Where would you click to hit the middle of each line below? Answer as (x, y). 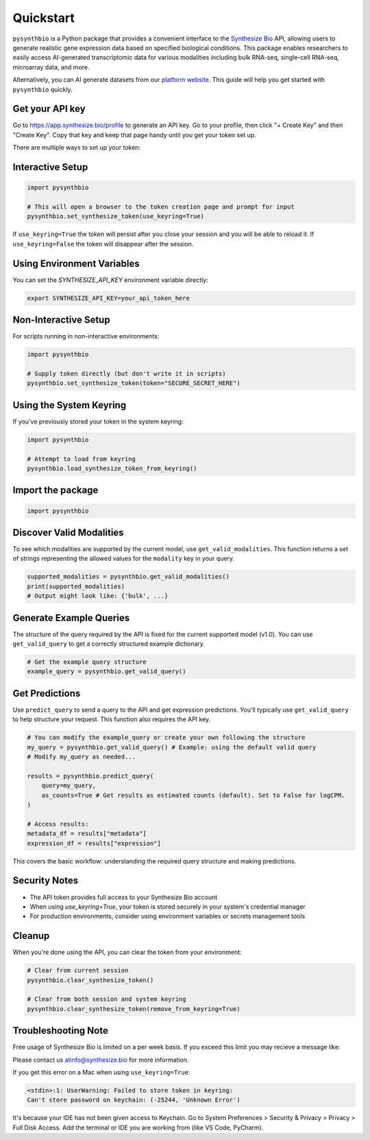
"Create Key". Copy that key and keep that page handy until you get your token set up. (134, 135)
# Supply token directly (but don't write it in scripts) (126, 373)
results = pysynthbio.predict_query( (90, 776)
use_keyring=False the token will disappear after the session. (103, 244)
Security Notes (46, 881)
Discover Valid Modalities (68, 532)
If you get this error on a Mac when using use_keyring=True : (101, 1072)
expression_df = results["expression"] (94, 843)
